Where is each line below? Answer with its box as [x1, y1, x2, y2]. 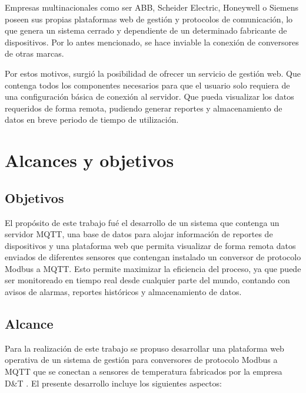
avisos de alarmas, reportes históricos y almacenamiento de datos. [5, 286, 242, 298]
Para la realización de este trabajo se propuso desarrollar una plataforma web [5, 342, 284, 354]
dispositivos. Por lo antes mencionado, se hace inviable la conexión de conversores [5, 35, 299, 48]
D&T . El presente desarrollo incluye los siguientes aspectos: [5, 376, 222, 389]
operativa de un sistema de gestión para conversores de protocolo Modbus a [5, 353, 278, 366]
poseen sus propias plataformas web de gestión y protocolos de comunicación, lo [5, 12, 293, 25]
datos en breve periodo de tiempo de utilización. [5, 113, 179, 126]
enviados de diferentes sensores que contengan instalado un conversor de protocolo [5, 251, 301, 263]
